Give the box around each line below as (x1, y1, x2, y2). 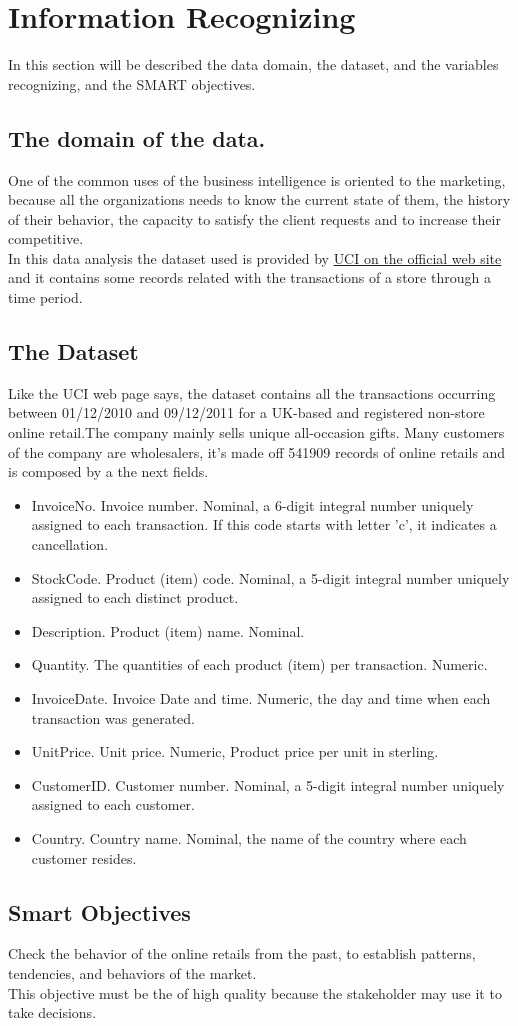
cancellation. (31, 534, 109, 555)
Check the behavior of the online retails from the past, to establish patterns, (8, 943, 476, 964)
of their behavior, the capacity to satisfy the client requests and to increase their (8, 208, 501, 229)
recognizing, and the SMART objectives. (8, 73, 256, 94)
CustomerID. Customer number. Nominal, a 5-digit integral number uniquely (31, 774, 505, 795)
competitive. (8, 228, 84, 249)
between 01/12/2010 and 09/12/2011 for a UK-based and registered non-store (8, 402, 485, 423)
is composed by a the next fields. (8, 461, 209, 482)
